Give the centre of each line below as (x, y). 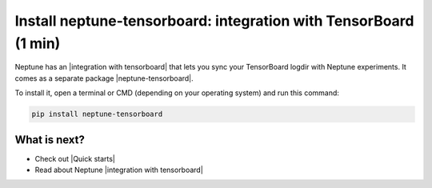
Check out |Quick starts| (75, 158)
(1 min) (38, 43)
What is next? (50, 140)
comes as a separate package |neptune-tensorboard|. (104, 78)
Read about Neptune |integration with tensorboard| (119, 170)
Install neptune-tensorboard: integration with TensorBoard (214, 21)
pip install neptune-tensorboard (97, 114)
